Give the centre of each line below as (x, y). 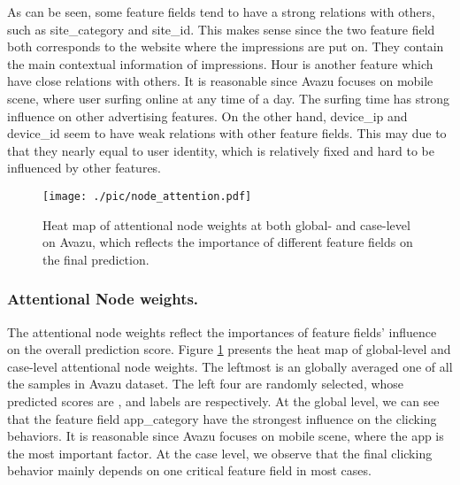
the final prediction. (96, 259)
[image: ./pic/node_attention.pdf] (147, 196)
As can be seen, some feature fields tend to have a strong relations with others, (221, 12)
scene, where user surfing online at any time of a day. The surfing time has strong (228, 98)
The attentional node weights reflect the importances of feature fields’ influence (222, 331)
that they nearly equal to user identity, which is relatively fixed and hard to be (221, 150)
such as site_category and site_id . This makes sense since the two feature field (221, 29)
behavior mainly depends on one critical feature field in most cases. (189, 470)
